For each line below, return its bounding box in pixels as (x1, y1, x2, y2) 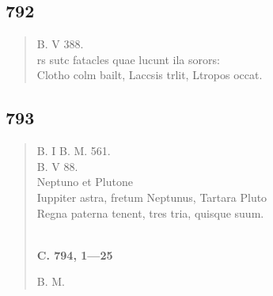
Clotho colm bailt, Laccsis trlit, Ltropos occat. (36, 66, 263, 83)
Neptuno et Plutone (36, 173, 133, 190)
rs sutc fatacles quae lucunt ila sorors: (36, 51, 220, 67)
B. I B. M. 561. (36, 142, 111, 159)
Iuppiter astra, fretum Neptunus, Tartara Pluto (36, 188, 267, 205)
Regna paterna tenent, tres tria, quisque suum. (36, 204, 264, 221)
